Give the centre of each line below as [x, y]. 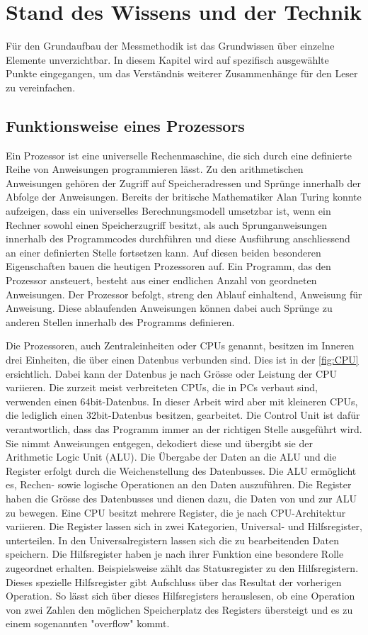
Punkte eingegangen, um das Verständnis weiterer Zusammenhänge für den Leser [182, 73]
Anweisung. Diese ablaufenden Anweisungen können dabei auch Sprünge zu [169, 308]
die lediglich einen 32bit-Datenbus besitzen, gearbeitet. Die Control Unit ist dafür [183, 415]
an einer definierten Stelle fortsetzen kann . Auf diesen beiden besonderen [163, 252]
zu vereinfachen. [41, 87]
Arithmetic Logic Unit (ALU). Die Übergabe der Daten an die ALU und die [171, 457]
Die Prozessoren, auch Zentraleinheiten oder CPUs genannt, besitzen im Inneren [180, 345]
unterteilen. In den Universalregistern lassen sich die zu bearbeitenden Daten [172, 540]
